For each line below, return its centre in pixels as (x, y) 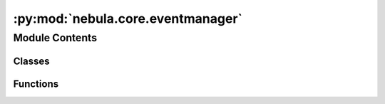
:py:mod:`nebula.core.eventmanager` (128, 19)
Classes (31, 61)
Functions (36, 84)
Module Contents (55, 38)
